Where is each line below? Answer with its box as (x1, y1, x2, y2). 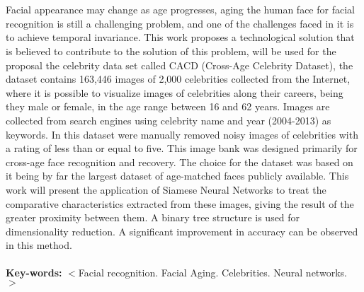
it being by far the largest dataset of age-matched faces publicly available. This (6, 168, 349, 183)
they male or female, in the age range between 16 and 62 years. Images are (6, 99, 330, 114)
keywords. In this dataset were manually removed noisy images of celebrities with (6, 127, 358, 141)
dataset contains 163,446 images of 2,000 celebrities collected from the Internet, (6, 71, 351, 86)
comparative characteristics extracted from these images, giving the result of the (6, 196, 354, 211)
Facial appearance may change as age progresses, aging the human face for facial (6, 2, 355, 17)
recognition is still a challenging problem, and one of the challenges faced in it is (6, 16, 354, 30)
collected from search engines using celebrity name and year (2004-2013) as (6, 112, 331, 127)
